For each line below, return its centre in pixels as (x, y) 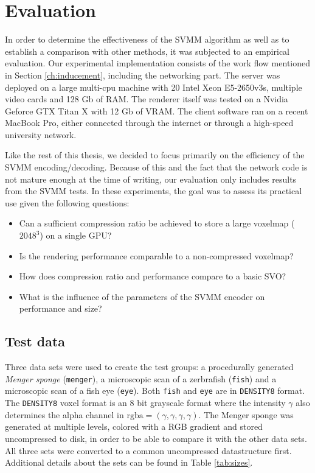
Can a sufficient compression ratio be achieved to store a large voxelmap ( (157, 223)
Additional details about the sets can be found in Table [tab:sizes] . (129, 462)
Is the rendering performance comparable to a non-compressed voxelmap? (156, 255)
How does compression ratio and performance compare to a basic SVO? (153, 276)
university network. (41, 134)
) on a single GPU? (76, 235)
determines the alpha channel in (64, 414)
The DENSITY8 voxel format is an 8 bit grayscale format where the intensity (145, 403)
